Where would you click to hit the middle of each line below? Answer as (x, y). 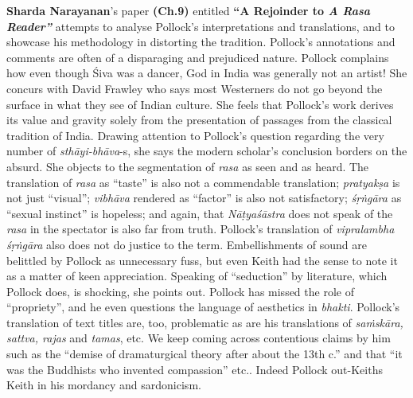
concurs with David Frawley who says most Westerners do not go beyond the (195, 88)
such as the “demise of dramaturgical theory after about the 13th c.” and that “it (205, 354)
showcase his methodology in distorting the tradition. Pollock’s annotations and (201, 42)
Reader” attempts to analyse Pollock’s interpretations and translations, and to (201, 26)
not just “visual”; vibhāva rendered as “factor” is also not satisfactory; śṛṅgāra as (204, 198)
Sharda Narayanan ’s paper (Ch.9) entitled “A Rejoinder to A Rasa (189, 10)
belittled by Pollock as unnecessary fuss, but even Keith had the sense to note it (202, 260)
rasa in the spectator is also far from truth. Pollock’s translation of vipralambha (201, 229)
